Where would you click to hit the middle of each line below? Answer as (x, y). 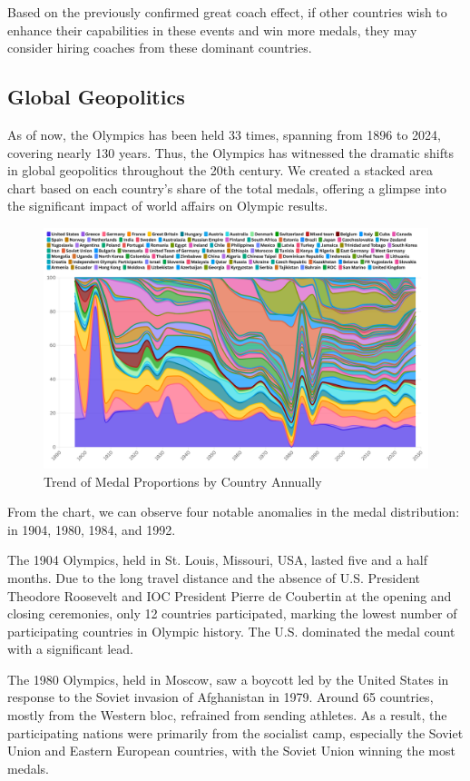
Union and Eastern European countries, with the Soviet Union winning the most (231, 751)
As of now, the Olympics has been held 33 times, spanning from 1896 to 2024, (224, 134)
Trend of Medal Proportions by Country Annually (183, 481)
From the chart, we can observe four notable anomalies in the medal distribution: (234, 512)
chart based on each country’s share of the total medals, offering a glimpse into (227, 188)
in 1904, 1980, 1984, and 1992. (92, 529)
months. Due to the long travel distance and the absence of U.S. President (214, 577)
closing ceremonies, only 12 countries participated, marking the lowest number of (232, 613)
